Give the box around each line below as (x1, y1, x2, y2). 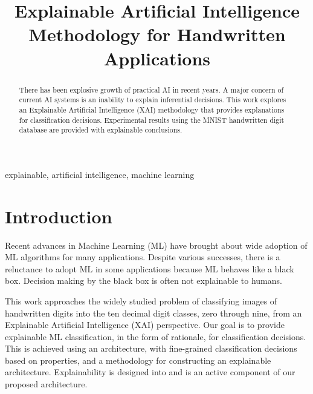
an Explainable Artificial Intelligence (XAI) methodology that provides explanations (19, 104, 285, 114)
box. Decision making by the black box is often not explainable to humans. (5, 274, 282, 287)
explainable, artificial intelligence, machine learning (5, 168, 195, 180)
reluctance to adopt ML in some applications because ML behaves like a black (5, 262, 294, 275)
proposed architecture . (5, 378, 88, 390)
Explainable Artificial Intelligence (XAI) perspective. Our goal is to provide (5, 318, 285, 331)
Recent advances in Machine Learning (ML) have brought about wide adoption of (5, 238, 308, 251)
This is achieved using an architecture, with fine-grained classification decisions (5, 342, 297, 355)
